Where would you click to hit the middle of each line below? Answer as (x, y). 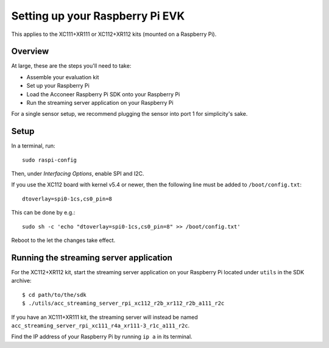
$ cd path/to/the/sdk (54, 295)
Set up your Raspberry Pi (58, 86)
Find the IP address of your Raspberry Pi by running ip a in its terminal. (102, 337)
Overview (30, 51)
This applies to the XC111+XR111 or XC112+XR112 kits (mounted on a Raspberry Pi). (114, 34)
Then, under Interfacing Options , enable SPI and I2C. (78, 174)
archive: (21, 281)
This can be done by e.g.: (43, 213)
